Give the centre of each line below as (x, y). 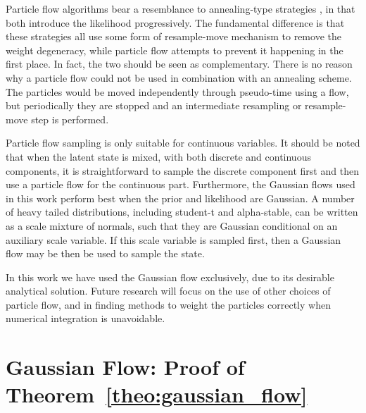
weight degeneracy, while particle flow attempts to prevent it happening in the (175, 50)
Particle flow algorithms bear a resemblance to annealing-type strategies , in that (181, 8)
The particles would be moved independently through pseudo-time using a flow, (177, 91)
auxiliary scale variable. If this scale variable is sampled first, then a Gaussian (173, 239)
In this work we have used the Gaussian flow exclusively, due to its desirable (170, 277)
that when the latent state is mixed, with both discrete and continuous (158, 156)
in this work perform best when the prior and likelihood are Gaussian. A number (180, 198)
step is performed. (70, 119)
